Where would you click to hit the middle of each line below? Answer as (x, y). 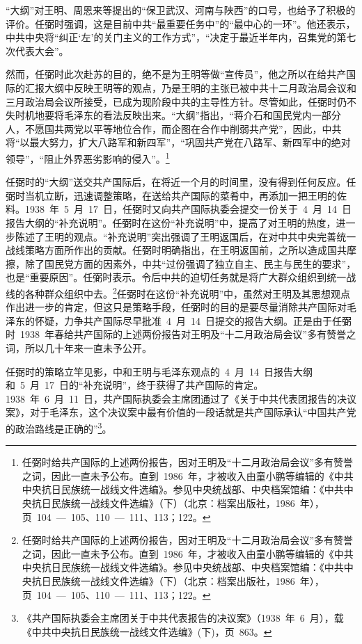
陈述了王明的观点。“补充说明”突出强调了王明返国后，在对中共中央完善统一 (186, 236)
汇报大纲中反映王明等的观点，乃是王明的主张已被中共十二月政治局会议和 (190, 87)
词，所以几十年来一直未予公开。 (79, 347)
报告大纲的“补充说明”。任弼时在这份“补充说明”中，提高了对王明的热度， (171, 222)
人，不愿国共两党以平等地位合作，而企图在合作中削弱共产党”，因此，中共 (174, 128)
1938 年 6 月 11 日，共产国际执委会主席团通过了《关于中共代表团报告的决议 (181, 398)
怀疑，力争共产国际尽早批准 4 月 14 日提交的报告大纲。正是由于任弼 (193, 320)
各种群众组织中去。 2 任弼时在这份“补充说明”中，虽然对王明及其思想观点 (188, 292)
